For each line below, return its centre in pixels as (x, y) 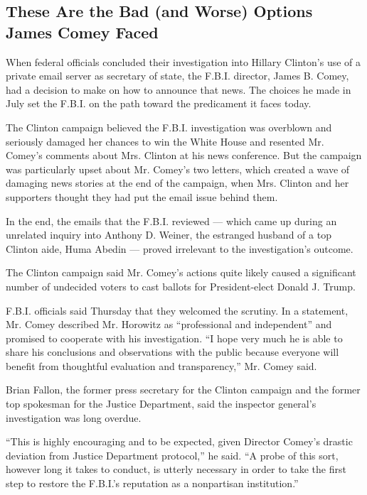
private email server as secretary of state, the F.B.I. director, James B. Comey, (177, 76)
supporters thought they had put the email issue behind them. (142, 196)
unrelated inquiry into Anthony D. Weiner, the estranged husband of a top (169, 235)
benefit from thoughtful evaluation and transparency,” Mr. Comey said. (161, 365)
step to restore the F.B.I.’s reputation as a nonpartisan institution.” (152, 483)
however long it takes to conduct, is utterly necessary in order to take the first (176, 469)
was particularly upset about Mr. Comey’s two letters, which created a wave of (178, 169)
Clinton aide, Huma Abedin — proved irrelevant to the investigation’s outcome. (180, 248)
